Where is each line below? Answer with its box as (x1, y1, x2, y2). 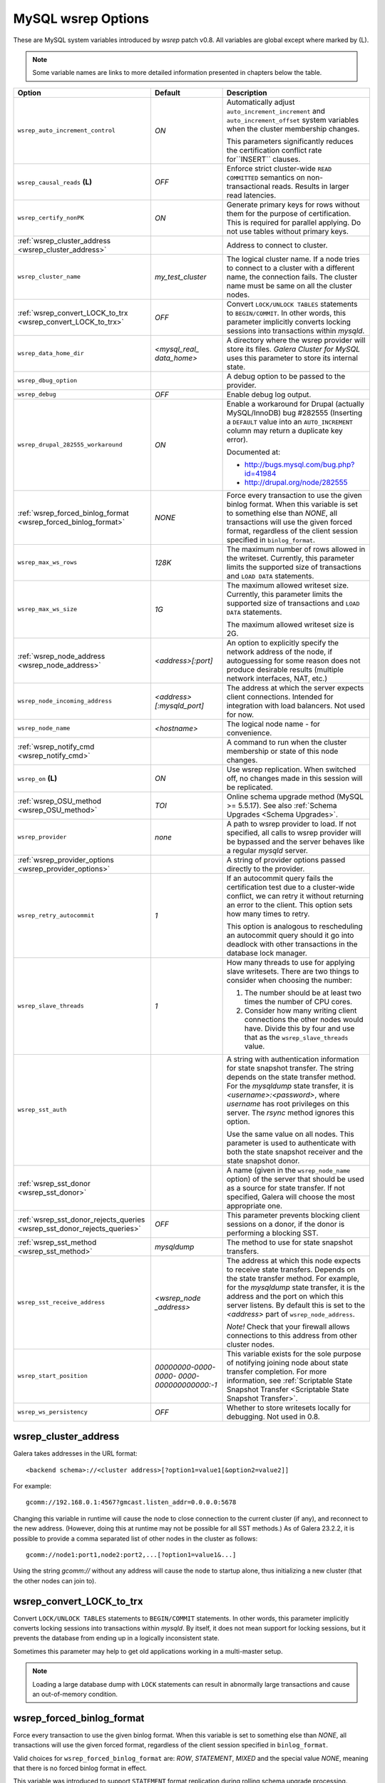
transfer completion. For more (226, 1366, 327, 1376)
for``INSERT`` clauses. (226, 154, 301, 164)
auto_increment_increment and (226, 106, 326, 116)
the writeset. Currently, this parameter (226, 553, 354, 563)
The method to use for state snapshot (226, 1237, 353, 1247)
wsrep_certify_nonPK (17, 214, 85, 222)
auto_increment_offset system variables (226, 115, 359, 125)
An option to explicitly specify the (226, 638, 339, 648)
